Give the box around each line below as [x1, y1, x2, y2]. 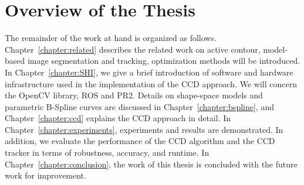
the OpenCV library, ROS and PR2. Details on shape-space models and [5, 89, 263, 101]
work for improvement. [5, 169, 86, 181]
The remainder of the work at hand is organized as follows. [5, 32, 217, 44]
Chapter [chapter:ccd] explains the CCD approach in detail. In [5, 112, 231, 124]
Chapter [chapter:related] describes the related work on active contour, [5, 43, 261, 55]
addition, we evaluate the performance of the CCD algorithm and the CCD [5, 135, 275, 147]
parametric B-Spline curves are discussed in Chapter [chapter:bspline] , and [5, 100, 274, 112]
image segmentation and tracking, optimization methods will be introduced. [27, 54, 300, 67]
